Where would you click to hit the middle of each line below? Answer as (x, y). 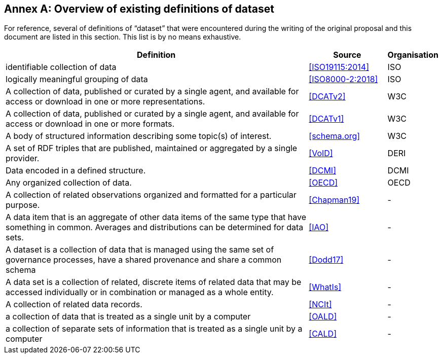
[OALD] (323, 317)
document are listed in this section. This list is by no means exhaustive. (123, 37)
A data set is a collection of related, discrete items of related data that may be (154, 282)
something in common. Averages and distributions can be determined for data (155, 227)
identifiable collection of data (61, 67)
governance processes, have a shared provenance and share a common (144, 260)
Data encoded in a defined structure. (76, 171)
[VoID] (321, 153)
